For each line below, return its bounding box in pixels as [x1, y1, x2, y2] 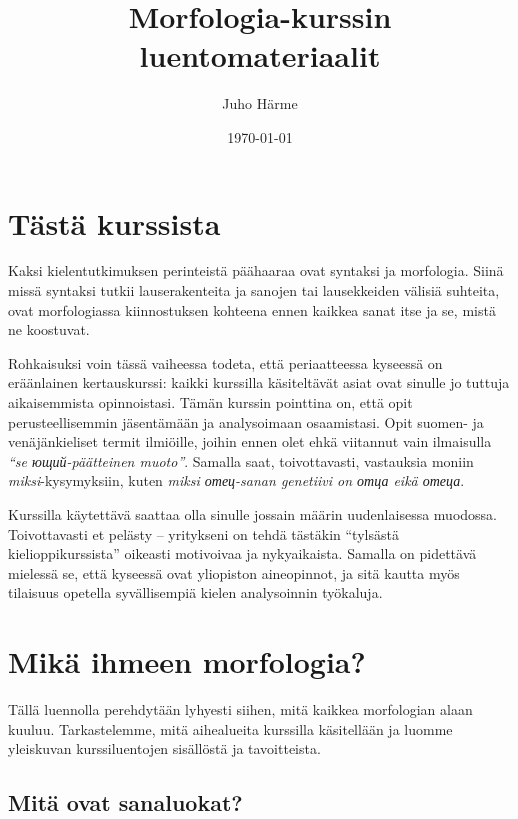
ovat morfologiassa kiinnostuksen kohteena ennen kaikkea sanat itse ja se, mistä [8, 299, 496, 320]
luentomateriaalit [139, 35, 381, 76]
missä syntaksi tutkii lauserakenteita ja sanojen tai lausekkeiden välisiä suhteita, [8, 280, 500, 301]
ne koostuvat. [8, 319, 90, 340]
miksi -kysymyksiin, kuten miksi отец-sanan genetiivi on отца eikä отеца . [8, 470, 465, 491]
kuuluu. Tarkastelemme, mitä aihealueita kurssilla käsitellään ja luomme [8, 718, 453, 739]
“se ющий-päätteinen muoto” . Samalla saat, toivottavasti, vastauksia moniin [8, 450, 474, 471]
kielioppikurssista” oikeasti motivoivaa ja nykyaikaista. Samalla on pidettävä [8, 543, 477, 564]
